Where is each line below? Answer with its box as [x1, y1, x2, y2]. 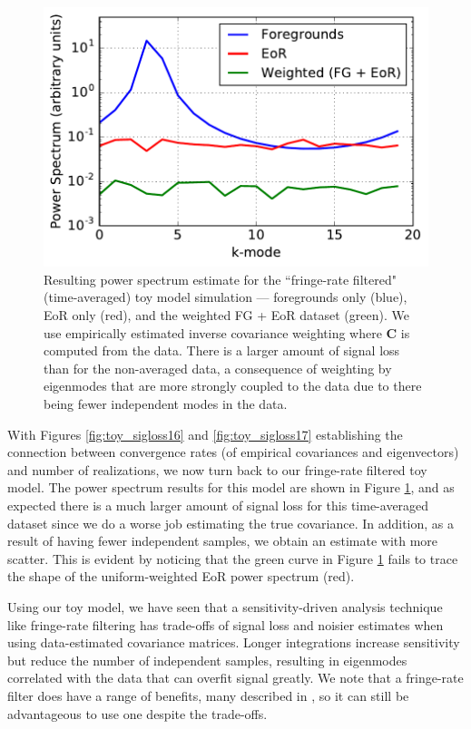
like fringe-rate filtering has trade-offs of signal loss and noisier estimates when [7, 615, 444, 634]
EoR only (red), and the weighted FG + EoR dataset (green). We [44, 306, 409, 325]
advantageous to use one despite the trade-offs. [7, 704, 268, 723]
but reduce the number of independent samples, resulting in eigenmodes [7, 650, 407, 669]
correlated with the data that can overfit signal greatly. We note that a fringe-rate [7, 668, 464, 687]
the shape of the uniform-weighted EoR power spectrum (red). [7, 567, 355, 586]
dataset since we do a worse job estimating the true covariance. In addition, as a [7, 513, 455, 532]
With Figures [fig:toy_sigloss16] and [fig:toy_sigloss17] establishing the [7, 424, 403, 443]
